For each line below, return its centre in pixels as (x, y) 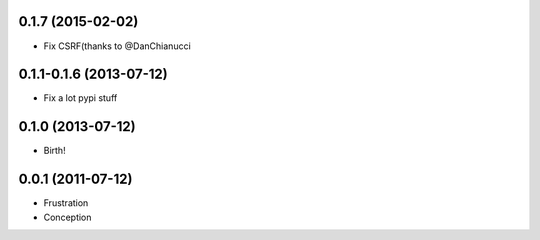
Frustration (66, 203)
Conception (67, 217)
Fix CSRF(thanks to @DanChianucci (117, 46)
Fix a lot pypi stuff (80, 98)
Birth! (54, 151)
